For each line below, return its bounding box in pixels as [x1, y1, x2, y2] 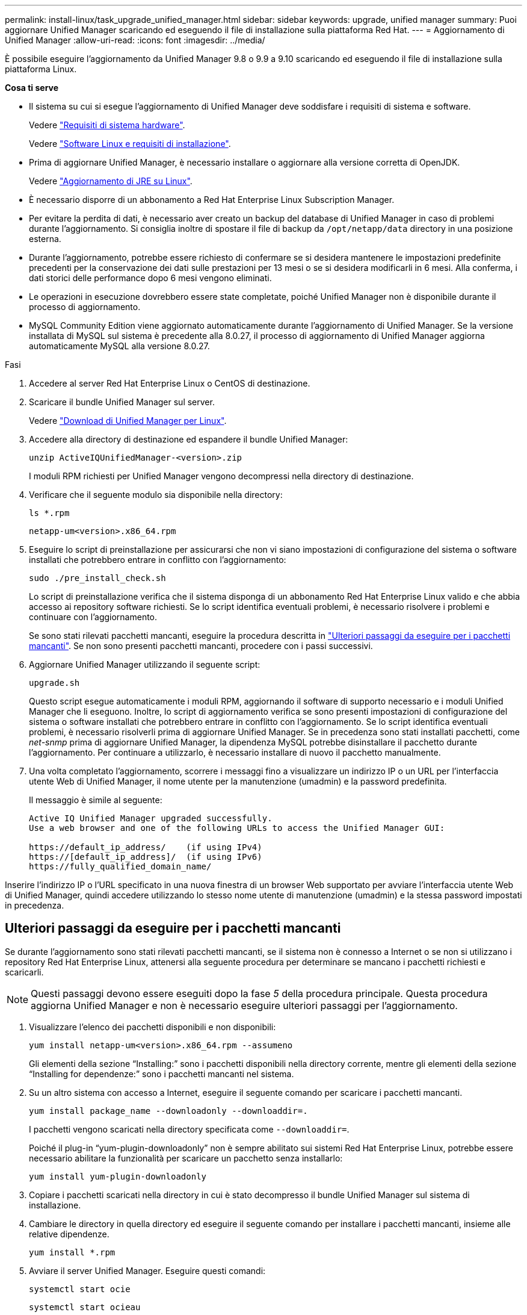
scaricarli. [5, 966, 44, 977]
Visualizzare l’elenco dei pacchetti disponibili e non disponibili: [29, 1021, 276, 1032]
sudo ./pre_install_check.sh [29, 573, 166, 583]
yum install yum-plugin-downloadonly [29, 1171, 207, 1181]
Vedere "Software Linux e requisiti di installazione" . [29, 138, 231, 149]
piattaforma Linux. [5, 64, 77, 74]
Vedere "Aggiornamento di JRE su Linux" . [29, 176, 193, 186]
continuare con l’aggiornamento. [29, 612, 158, 622]
